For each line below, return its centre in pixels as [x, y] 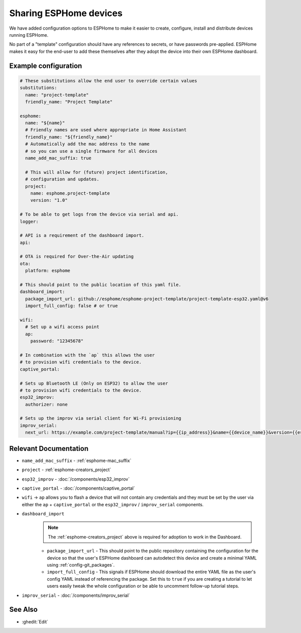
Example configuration [46, 66]
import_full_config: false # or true [71, 306]
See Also [23, 610]
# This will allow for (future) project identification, [97, 172]
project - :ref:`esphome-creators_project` [66, 470]
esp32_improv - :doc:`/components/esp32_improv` [76, 479]
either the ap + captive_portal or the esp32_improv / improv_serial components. [113, 504]
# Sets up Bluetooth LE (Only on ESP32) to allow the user [94, 383]
